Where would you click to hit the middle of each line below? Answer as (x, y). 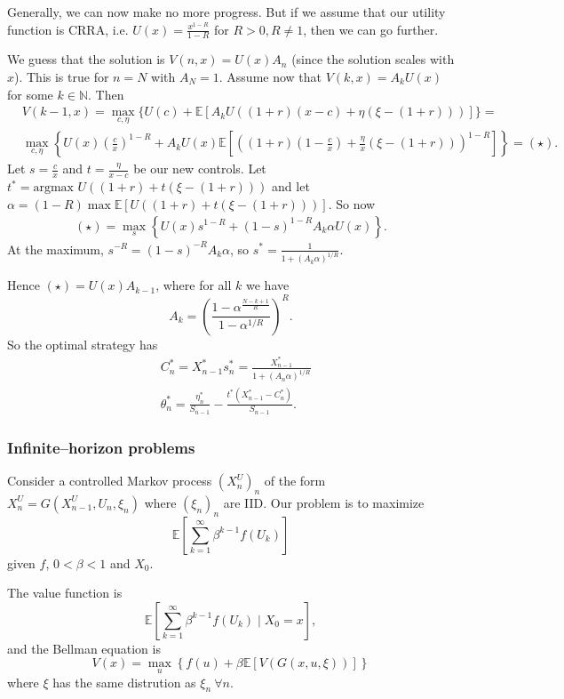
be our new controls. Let (200, 169)
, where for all (194, 285)
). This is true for (62, 77)
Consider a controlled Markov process (110, 481)
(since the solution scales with (373, 59)
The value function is (65, 593)
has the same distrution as (124, 682)
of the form (295, 481)
